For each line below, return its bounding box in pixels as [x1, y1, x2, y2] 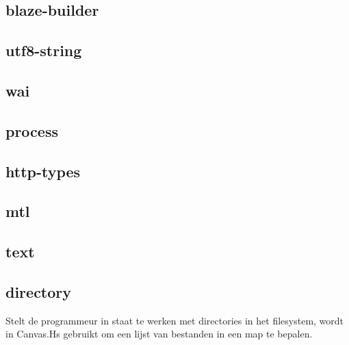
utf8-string [5, 40, 82, 61]
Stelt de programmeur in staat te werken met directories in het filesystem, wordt [5, 313, 344, 327]
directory [5, 281, 72, 302]
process [5, 120, 58, 141]
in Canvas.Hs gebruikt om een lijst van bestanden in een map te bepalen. [5, 327, 313, 341]
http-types [5, 160, 81, 181]
